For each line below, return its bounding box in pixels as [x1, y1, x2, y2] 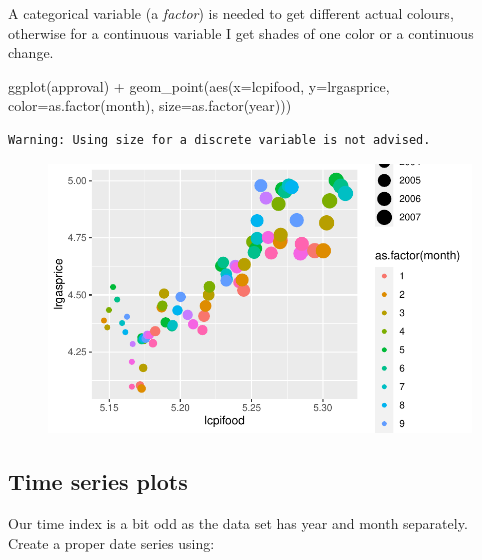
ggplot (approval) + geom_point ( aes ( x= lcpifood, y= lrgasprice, [8, 75, 390, 96]
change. [8, 42, 54, 63]
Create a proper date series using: [8, 532, 215, 553]
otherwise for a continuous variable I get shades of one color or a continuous [8, 22, 474, 43]
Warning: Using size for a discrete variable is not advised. [8, 132, 431, 147]
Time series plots [8, 466, 188, 497]
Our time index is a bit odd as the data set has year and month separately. [8, 513, 468, 534]
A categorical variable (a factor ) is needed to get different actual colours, [8, 3, 454, 23]
